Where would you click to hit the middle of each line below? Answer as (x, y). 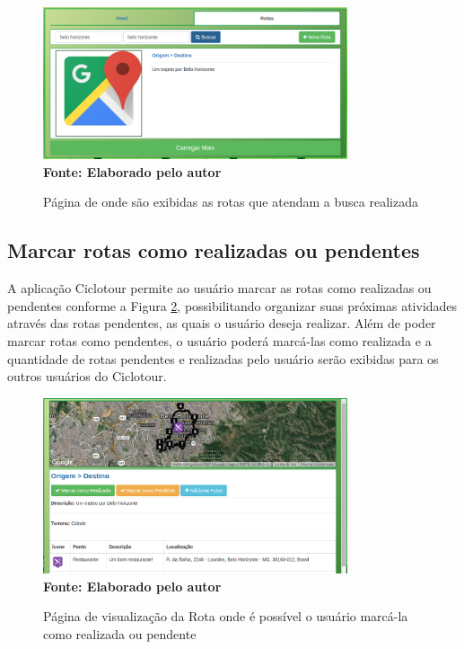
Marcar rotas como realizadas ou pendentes (214, 250)
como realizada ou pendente (120, 633)
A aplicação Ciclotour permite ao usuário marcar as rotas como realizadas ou (219, 288)
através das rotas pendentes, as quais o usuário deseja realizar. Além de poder (222, 323)
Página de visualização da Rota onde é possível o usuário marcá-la (226, 616)
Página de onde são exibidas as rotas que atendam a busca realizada (231, 202)
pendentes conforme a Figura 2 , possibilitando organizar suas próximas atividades (232, 305)
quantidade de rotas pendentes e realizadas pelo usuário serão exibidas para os (223, 358)
